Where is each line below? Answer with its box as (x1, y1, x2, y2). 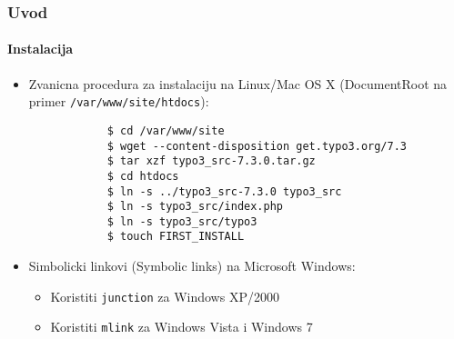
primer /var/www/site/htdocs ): (28, 92, 209, 111)
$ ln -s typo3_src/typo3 (106, 214, 257, 228)
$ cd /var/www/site (106, 124, 225, 137)
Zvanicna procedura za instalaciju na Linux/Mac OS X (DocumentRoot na (28, 74, 448, 93)
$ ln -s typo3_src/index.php (106, 200, 283, 214)
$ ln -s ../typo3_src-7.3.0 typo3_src (106, 184, 342, 198)
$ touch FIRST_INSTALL (106, 230, 245, 244)
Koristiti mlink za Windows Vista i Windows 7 (50, 317, 313, 336)
